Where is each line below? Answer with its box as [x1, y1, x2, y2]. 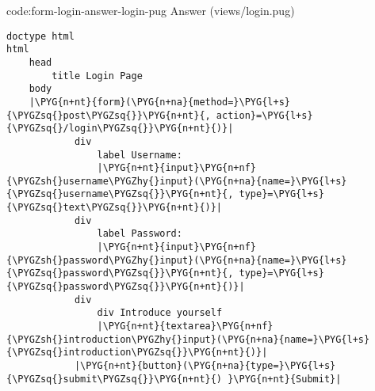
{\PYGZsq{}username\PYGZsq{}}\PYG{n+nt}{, [6, 188, 234, 200]
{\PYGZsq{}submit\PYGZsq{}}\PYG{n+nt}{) [6, 373, 223, 385]
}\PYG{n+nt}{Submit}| [228, 373, 342, 385]
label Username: [97, 149, 182, 161]
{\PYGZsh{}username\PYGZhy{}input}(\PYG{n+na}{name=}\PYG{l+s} [6, 175, 347, 187]
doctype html [6, 30, 75, 42]
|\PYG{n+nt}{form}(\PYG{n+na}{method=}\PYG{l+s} [29, 96, 290, 108]
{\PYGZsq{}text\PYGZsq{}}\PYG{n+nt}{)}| [6, 202, 223, 214]
